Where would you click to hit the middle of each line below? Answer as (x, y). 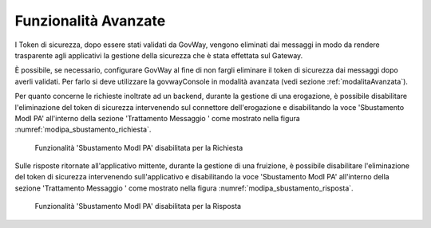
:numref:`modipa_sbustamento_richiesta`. (83, 130)
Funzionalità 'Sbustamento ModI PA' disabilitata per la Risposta (138, 206)
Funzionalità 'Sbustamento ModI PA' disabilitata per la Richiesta (139, 147)
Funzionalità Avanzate (90, 21)
